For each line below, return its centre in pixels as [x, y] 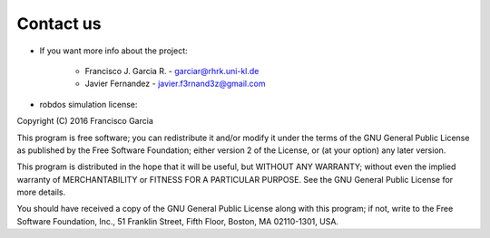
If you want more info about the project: [113, 51]
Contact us [59, 24]
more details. [41, 192]
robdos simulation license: [88, 104]
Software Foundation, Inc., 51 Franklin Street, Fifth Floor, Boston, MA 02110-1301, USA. [178, 221]
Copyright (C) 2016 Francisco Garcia [85, 121]
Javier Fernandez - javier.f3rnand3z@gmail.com [175, 84]
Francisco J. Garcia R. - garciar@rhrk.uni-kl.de [172, 71]
